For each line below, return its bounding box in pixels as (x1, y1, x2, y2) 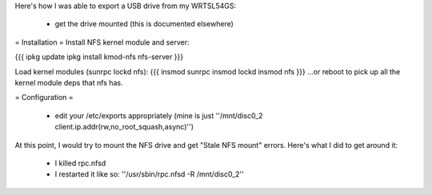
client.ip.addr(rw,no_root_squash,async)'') (54, 122, 194, 132)
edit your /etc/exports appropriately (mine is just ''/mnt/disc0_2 (54, 110, 263, 120)
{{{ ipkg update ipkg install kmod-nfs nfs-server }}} (14, 52, 184, 62)
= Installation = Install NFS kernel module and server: (14, 37, 190, 47)
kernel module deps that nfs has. (14, 78, 123, 87)
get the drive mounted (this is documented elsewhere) (54, 19, 234, 29)
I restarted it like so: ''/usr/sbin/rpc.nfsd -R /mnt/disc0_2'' (54, 169, 244, 179)
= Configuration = (14, 93, 74, 102)
